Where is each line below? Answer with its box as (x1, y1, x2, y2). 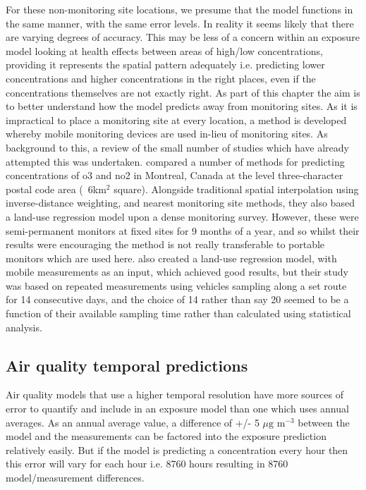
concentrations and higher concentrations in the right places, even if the (6, 71, 316, 85)
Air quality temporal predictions (6, 354, 248, 376)
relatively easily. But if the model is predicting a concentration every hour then (6, 442, 348, 457)
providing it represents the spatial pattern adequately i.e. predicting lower (6, 57, 325, 72)
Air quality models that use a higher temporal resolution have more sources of (6, 387, 343, 402)
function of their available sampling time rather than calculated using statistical (6, 306, 351, 321)
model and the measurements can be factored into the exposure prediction (6, 429, 327, 443)
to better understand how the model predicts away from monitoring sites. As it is (6, 99, 358, 114)
